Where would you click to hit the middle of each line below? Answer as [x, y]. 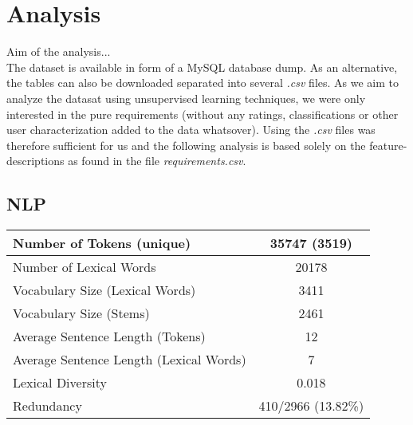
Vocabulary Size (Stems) [81, 313]
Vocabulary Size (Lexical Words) [104, 290]
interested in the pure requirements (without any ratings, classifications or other [203, 114]
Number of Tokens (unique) [102, 243]
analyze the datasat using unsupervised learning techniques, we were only [186, 98]
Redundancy [47, 406]
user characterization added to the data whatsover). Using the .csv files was [191, 130]
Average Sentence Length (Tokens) [109, 336]
